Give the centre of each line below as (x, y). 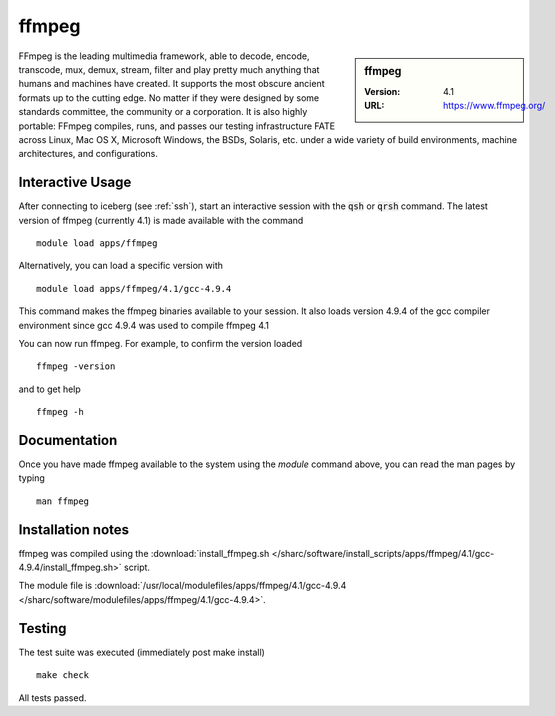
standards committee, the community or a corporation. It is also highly (163, 112)
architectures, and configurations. (88, 154)
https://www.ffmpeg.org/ (494, 106)
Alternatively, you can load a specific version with (121, 266)
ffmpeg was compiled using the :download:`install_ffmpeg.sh (144, 553)
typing (31, 478)
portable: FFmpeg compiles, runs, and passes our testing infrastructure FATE (176, 126)
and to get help (50, 389)
